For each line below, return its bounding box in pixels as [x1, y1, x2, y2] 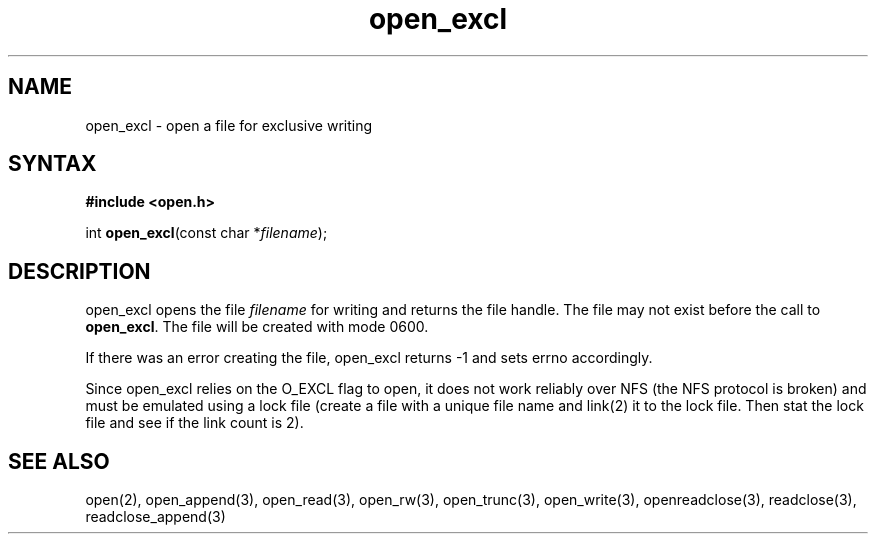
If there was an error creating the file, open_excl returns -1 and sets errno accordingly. [85, 349, 653, 367]
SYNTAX [8, 151, 97, 177]
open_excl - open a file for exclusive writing [85, 116, 373, 134]
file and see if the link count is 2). [85, 414, 304, 432]
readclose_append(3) [85, 508, 226, 526]
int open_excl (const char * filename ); [85, 224, 328, 242]
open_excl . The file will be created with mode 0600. [85, 318, 429, 336]
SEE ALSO [8, 448, 110, 474]
